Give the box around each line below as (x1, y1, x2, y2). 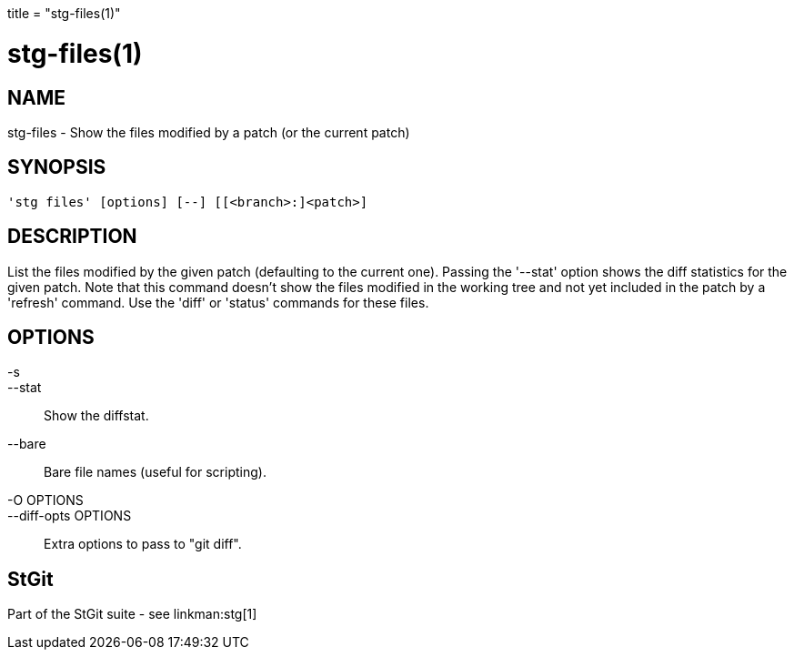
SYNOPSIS (7, 156, 106, 179)
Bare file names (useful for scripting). (44, 464, 266, 480)
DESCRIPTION (7, 225, 137, 248)
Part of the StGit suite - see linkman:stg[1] (7, 606, 257, 622)
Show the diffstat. (44, 408, 149, 424)
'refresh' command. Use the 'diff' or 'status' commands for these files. (7, 294, 429, 310)
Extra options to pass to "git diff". (44, 536, 242, 552)
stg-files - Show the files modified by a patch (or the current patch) (7, 124, 410, 140)
